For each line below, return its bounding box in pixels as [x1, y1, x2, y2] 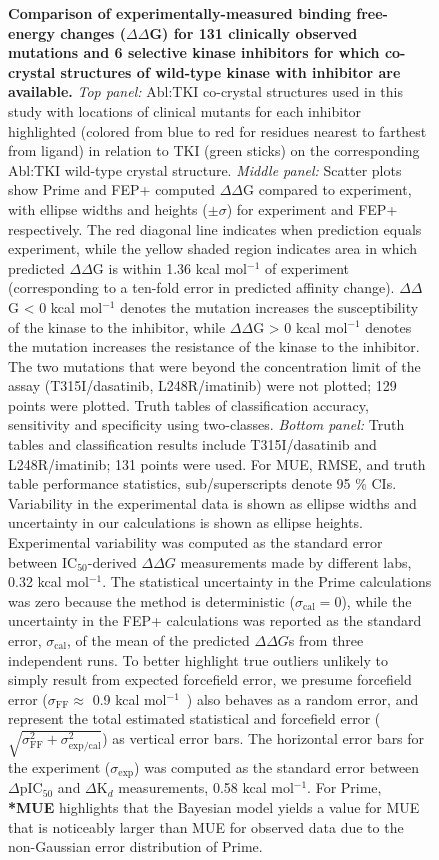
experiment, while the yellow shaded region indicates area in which [8, 238, 417, 259]
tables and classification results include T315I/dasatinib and [8, 434, 377, 455]
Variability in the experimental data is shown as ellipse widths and [8, 492, 417, 513]
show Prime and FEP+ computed [8, 179, 216, 200]
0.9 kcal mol [92, 688, 167, 709]
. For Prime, [307, 777, 382, 798]
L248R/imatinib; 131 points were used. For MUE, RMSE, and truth [8, 453, 426, 474]
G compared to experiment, [243, 179, 412, 200]
